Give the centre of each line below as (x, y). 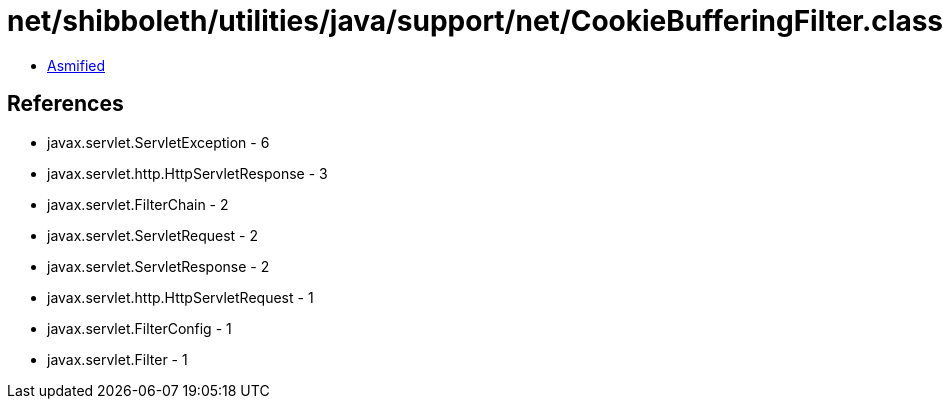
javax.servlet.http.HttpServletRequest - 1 (180, 297)
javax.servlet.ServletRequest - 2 (153, 235)
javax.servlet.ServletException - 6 (158, 142)
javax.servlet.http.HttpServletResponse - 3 (187, 173)
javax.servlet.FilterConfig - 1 (139, 328)
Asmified (76, 65)
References (65, 104)
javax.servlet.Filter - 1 (117, 359)
